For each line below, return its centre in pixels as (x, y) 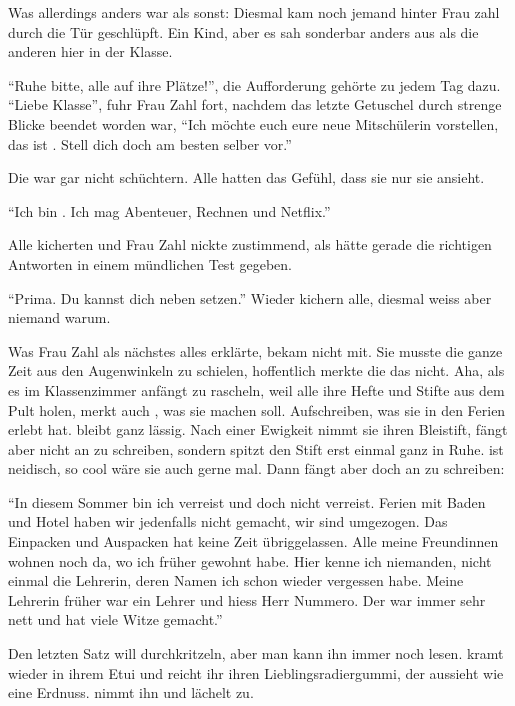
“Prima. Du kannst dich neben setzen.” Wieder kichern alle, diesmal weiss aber (250, 297)
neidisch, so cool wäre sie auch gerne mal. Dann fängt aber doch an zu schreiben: (256, 468)
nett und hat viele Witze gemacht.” (115, 619)
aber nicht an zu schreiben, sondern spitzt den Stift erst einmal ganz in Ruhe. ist (256, 448)
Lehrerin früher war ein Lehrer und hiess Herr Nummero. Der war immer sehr (247, 599)
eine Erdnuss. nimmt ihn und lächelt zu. (131, 692)
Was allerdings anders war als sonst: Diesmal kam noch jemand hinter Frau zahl (254, 12)
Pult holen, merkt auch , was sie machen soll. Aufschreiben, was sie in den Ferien (257, 409)
